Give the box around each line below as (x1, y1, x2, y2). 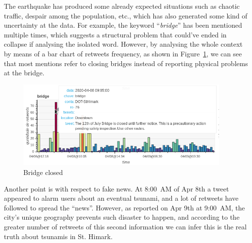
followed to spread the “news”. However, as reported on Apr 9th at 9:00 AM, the (4, 202, 245, 212)
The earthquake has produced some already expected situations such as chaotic (4, 1, 240, 11)
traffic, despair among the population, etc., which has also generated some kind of (4, 10, 248, 20)
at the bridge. (4, 68, 45, 78)
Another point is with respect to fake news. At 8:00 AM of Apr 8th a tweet (4, 183, 229, 193)
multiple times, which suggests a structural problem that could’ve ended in (4, 29, 227, 39)
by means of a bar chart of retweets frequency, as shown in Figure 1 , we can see (4, 48, 242, 58)
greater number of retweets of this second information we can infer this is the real (4, 221, 247, 231)
